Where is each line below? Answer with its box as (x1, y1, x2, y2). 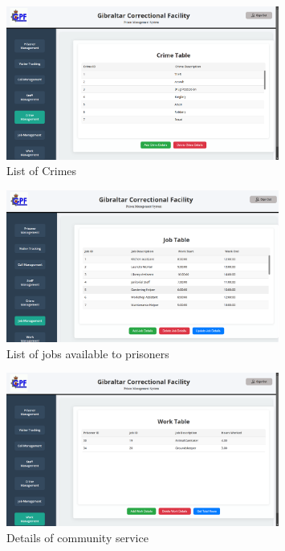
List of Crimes (6, 162, 77, 179)
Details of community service (6, 529, 149, 545)
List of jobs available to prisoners (6, 345, 169, 361)
